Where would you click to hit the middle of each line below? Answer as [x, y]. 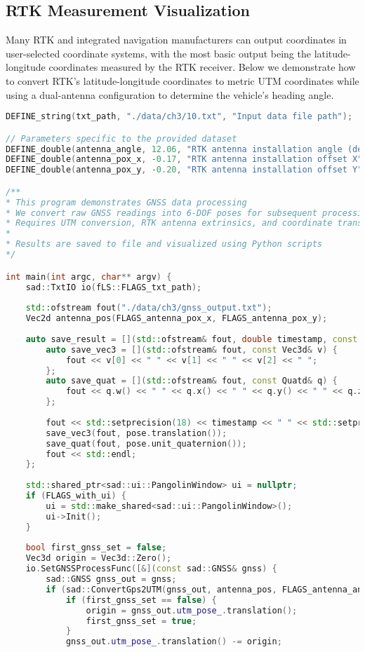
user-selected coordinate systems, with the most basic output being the [158, 53]
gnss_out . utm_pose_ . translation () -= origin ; [174, 642]
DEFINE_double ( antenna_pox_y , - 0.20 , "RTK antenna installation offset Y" [184, 170]
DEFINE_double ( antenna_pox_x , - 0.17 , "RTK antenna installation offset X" [184, 159]
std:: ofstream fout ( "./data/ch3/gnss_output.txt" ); [149, 308]
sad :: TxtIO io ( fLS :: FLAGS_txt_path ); [114, 287]
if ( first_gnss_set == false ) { [141, 600]
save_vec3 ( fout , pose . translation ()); [137, 433]
